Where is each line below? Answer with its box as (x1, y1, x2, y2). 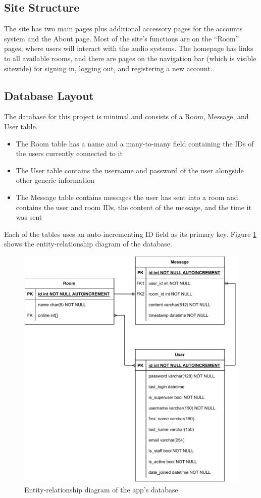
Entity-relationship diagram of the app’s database (24, 484, 178, 494)
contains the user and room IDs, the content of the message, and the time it (16, 202, 251, 212)
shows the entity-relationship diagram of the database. (4, 238, 172, 249)
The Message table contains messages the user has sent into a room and (16, 191, 238, 202)
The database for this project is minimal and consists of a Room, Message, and (4, 111, 249, 122)
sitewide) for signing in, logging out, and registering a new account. (4, 63, 213, 73)
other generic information (16, 175, 95, 185)
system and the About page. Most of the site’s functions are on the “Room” (4, 33, 239, 43)
